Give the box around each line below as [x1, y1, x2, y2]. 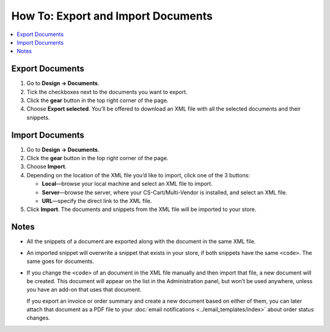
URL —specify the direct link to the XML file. [42, 197, 152, 205]
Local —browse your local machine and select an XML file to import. [42, 180, 213, 188]
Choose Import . [26, 163, 67, 171]
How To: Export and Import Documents [11, 9, 213, 23]
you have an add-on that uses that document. [26, 286, 142, 293]
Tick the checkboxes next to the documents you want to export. [26, 88, 188, 95]
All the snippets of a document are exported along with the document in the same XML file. [26, 238, 256, 245]
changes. [26, 314, 50, 322]
